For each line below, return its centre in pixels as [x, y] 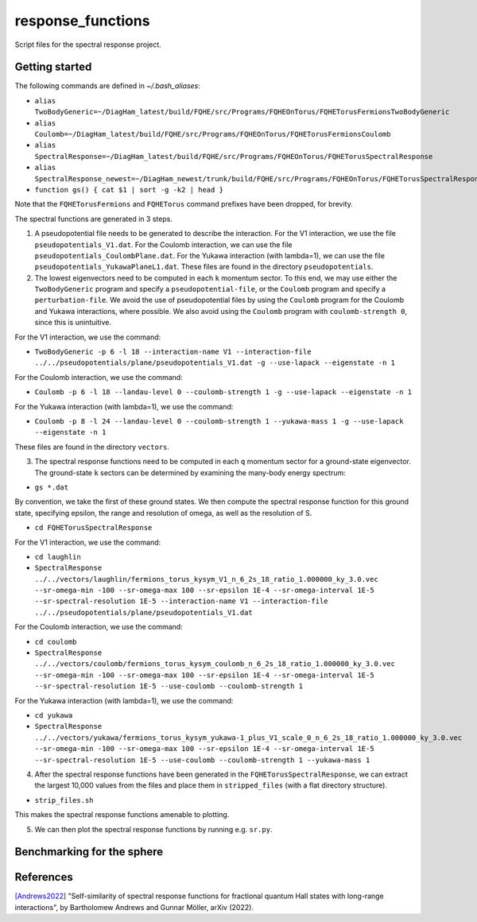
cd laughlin [58, 557]
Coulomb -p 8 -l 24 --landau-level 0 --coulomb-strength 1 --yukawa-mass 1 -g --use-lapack [219, 421]
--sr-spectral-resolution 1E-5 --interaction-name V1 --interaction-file [182, 601]
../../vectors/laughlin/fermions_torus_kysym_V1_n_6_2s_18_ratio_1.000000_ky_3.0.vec [207, 579]
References [44, 877]
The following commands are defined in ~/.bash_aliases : [107, 86]
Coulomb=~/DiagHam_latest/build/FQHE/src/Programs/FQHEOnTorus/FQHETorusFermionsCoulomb [213, 134]
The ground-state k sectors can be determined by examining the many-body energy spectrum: [190, 472]
